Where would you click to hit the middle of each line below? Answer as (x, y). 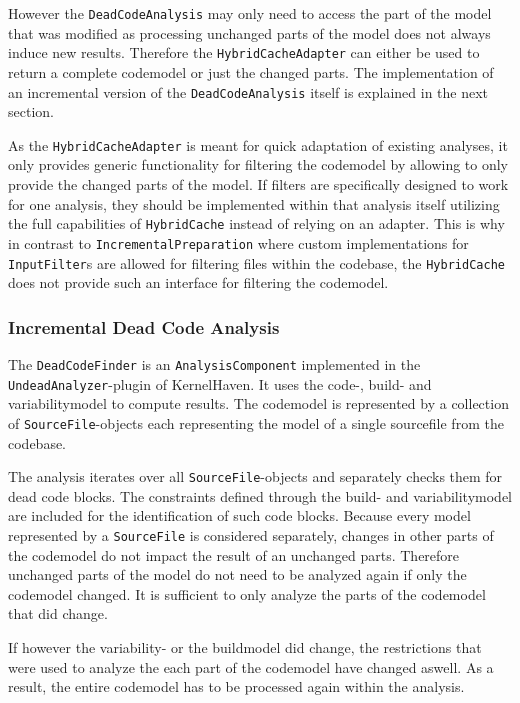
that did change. (58, 613)
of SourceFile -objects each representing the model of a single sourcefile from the (256, 422)
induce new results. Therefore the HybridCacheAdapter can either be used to (244, 52)
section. (31, 111)
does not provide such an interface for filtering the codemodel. (198, 282)
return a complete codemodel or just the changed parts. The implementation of (251, 71)
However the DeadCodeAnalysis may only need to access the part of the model (250, 13)
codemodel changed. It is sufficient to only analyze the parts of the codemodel (247, 593)
